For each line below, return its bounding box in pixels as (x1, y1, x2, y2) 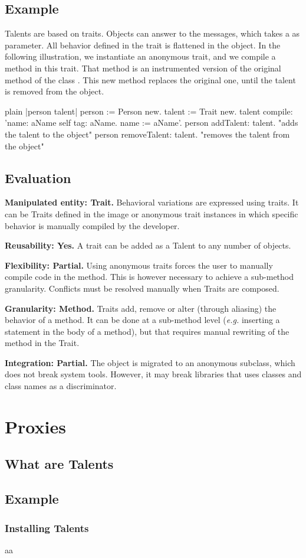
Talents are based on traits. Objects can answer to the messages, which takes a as (5, 27, 300, 40)
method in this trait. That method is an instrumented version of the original (5, 61, 281, 74)
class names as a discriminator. (5, 380, 117, 392)
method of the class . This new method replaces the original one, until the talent (5, 73, 296, 86)
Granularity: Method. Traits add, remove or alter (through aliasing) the (5, 302, 277, 314)
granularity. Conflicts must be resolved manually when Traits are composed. (5, 282, 279, 294)
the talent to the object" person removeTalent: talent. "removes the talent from (5, 128, 290, 140)
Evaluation (5, 168, 71, 187)
